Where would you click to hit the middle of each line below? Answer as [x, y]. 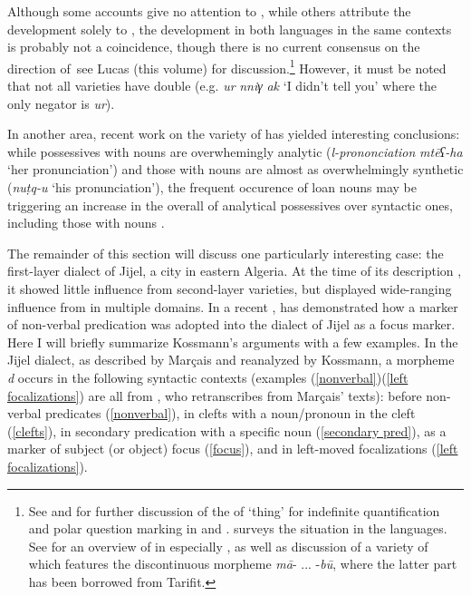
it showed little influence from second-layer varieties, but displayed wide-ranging [230, 288]
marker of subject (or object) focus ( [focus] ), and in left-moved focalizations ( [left [233, 449]
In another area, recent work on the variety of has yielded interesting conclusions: [234, 134]
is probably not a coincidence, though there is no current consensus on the [214, 47]
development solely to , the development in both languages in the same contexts [230, 29]
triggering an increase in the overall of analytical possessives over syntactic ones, [230, 205]
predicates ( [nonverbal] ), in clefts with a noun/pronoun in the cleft [231, 413]
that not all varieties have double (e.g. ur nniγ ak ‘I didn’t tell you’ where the [222, 86]
